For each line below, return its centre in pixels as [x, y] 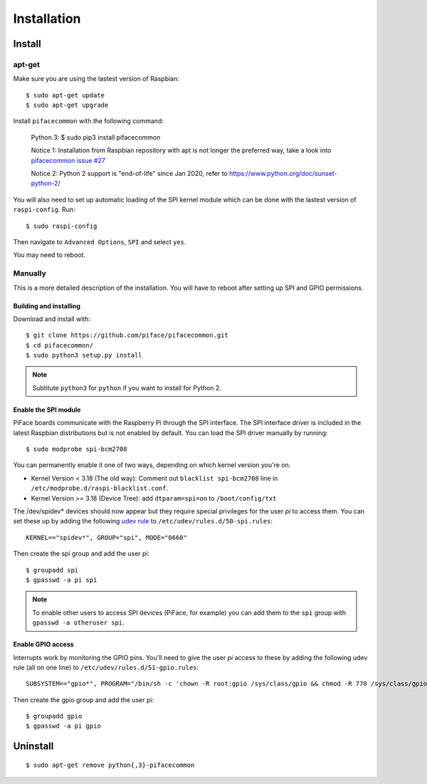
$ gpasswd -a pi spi [62, 580]
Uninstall [33, 747]
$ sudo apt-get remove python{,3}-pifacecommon [110, 765]
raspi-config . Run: [44, 209]
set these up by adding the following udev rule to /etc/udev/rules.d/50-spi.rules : [143, 521]
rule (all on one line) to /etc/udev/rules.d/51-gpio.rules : [106, 667]
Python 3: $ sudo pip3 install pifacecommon [96, 137]
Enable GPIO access [43, 644]
